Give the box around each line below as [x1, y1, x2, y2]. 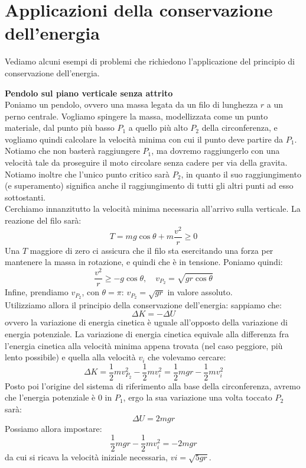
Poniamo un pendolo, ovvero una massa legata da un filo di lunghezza [5, 98, 258, 111]
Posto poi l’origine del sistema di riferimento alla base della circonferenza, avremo [5, 379, 301, 392]
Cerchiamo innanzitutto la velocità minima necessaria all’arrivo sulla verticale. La [5, 202, 301, 215]
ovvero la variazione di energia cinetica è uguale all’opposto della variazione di [5, 316, 288, 328]
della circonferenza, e [201, 121, 278, 134]
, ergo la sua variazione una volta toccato [123, 391, 272, 404]
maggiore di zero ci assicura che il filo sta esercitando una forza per [30, 244, 274, 256]
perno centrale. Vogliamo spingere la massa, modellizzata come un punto [5, 109, 268, 122]
